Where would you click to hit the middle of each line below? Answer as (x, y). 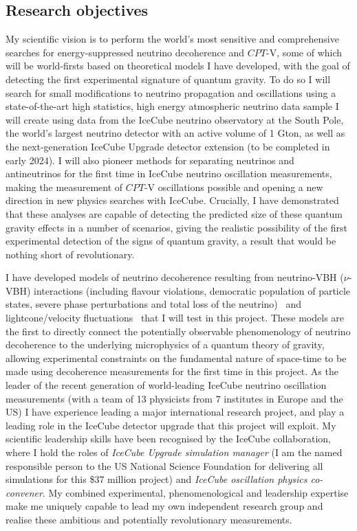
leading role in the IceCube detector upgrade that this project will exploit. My (171, 425)
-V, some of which (304, 52)
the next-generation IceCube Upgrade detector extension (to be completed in (168, 146)
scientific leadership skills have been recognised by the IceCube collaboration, (168, 439)
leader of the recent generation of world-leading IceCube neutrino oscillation (166, 385)
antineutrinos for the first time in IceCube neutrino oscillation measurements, (169, 173)
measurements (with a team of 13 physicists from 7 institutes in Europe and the (174, 398)
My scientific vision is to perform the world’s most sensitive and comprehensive (172, 39)
